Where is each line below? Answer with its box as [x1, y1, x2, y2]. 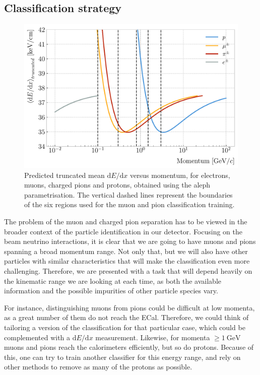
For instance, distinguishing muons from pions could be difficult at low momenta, [4, 302, 255, 312]
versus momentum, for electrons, [130, 169, 230, 180]
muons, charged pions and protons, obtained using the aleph [24, 179, 211, 190]
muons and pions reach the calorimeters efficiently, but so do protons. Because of [4, 342, 254, 352]
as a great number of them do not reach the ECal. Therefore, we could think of [4, 312, 249, 323]
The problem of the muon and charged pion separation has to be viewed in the [4, 216, 247, 227]
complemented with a [4, 332, 71, 342]
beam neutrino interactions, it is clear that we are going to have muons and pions [4, 236, 256, 246]
